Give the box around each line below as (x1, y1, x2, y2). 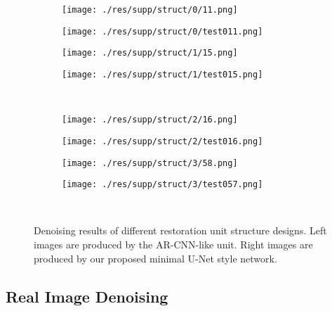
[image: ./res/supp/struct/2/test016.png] (62, 136, 263, 146)
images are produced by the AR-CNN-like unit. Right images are (34, 237, 313, 252)
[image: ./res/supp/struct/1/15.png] (62, 48, 238, 58)
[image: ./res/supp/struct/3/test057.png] (62, 179, 263, 190)
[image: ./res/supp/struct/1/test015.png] (62, 69, 263, 80)
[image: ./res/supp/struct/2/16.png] (62, 115, 238, 125)
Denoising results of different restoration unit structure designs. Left (34, 223, 327, 238)
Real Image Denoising (6, 285, 168, 307)
